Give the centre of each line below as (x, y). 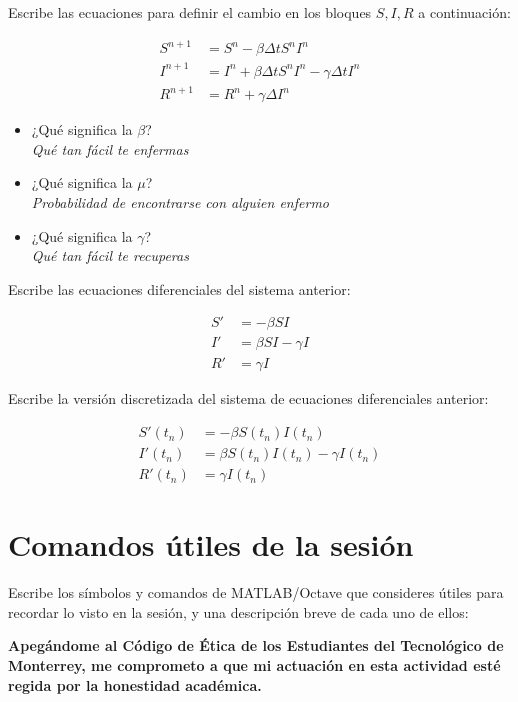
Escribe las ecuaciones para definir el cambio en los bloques (190, 12)
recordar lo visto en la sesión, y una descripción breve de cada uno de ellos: (238, 611)
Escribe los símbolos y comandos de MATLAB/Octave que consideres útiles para (256, 592)
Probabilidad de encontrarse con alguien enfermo (180, 201)
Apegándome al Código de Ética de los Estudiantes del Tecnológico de (256, 645)
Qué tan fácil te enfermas (110, 148)
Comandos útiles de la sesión (211, 544)
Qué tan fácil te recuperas (110, 255)
